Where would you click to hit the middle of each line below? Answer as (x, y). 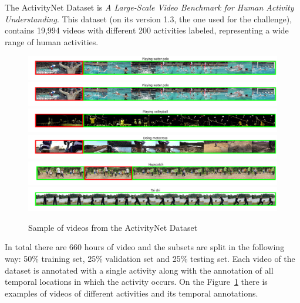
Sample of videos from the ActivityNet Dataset (113, 227)
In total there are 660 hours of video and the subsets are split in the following (145, 247)
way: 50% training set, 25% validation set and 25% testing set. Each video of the (150, 259)
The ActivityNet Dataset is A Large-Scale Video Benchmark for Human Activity (149, 7)
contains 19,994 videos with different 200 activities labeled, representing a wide (147, 30)
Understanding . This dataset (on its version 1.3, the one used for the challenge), (149, 18)
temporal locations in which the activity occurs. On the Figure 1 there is (136, 282)
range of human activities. (52, 41)
